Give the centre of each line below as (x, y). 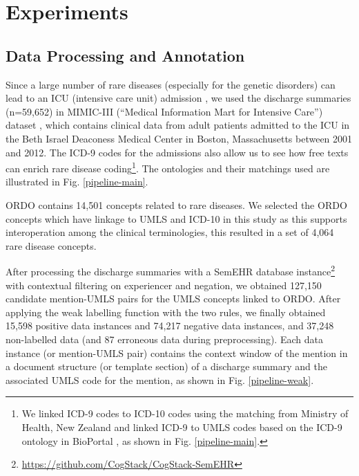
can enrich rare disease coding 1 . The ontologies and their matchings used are (168, 167)
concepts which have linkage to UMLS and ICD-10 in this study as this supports (176, 218)
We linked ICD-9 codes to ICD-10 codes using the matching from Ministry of (185, 413)
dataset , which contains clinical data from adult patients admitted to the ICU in (178, 125)
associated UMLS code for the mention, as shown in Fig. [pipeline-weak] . (160, 379)
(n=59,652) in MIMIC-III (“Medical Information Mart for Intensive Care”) (164, 111)
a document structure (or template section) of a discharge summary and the (166, 366)
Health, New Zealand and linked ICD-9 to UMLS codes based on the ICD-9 (182, 427)
